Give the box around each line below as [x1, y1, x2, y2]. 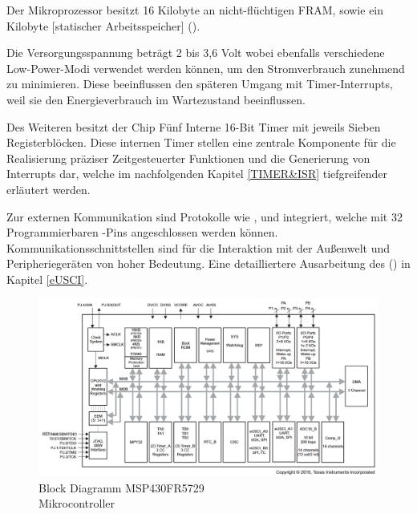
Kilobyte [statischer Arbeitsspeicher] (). [6, 17, 200, 34]
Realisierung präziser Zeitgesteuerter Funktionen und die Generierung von [6, 149, 370, 166]
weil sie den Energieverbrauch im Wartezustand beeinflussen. [6, 91, 306, 107]
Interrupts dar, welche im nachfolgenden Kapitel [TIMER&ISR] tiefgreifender [6, 165, 387, 182]
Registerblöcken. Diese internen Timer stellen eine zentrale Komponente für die [6, 134, 396, 151]
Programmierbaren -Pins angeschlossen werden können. [6, 224, 278, 241]
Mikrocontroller [38, 495, 115, 512]
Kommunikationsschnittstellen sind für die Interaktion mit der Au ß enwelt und [6, 239, 391, 256]
